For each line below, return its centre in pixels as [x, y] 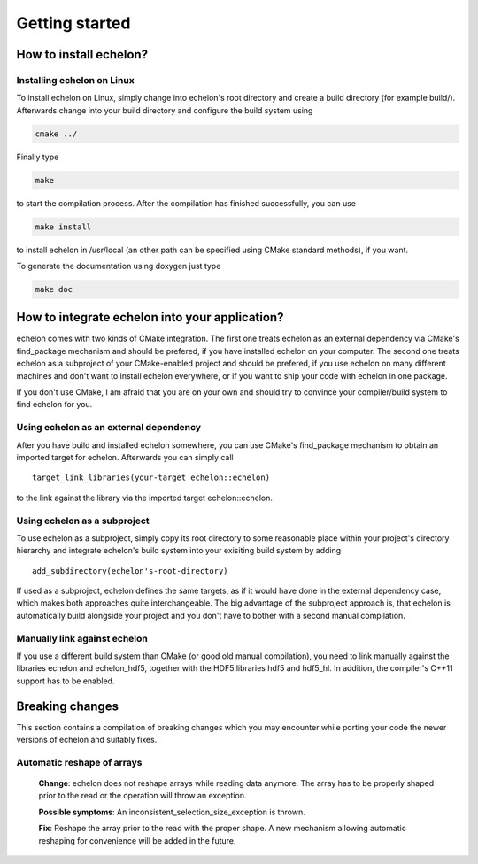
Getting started [73, 23]
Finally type [38, 157]
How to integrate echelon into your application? [150, 317]
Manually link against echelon [82, 638]
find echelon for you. [54, 405]
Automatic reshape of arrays [79, 762]
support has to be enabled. [66, 681]
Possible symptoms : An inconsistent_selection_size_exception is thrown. [172, 812]
